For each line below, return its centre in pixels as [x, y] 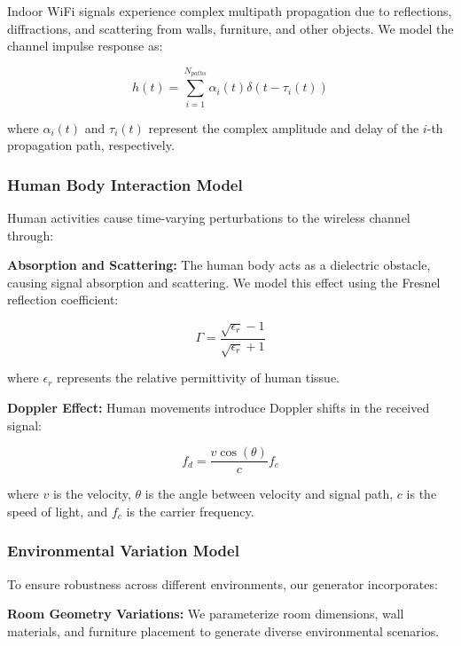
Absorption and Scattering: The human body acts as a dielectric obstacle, [219, 265]
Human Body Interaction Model [125, 184]
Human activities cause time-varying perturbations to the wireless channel [209, 217]
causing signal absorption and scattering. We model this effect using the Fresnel [224, 282]
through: [31, 235]
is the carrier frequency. [190, 511]
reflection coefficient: [63, 299]
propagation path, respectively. [91, 145]
